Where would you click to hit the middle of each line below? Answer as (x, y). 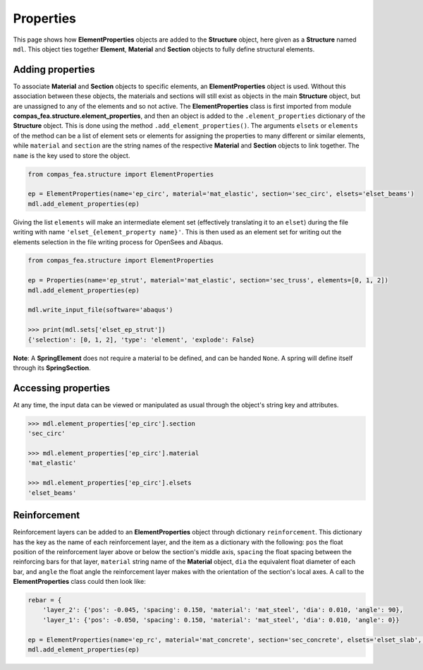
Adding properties (54, 70)
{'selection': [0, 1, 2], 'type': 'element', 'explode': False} (141, 340)
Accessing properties (62, 388)
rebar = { (45, 600)
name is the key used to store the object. (72, 155)
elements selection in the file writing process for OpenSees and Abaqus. (118, 242)
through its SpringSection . (52, 368)
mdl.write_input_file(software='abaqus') (100, 310)
